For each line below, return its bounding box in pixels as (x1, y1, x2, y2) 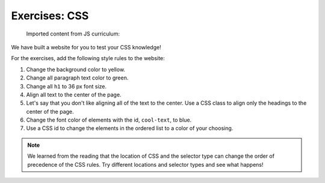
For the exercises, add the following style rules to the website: (11, 55, 165, 62)
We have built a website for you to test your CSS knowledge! (11, 43, 162, 51)
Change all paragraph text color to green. (26, 74, 129, 81)
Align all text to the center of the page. (26, 91, 122, 98)
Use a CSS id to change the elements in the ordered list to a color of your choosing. (26, 125, 234, 132)
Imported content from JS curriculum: (26, 30, 120, 37)
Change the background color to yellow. (26, 66, 126, 73)
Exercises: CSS (11, 9, 89, 22)
